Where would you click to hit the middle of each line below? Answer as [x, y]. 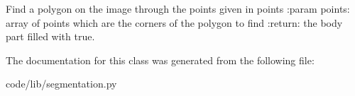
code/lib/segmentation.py [61, 84]
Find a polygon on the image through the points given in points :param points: [178, 8]
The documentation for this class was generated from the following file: [160, 60]
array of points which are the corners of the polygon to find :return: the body [174, 22]
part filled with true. [50, 36]
